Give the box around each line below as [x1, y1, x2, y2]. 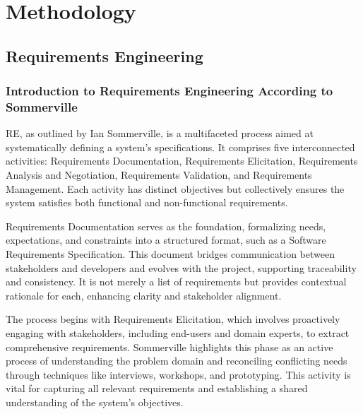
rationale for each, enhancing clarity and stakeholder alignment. [6, 288, 282, 302]
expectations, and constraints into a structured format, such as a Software [6, 232, 326, 247]
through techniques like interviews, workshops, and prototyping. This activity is [6, 367, 351, 382]
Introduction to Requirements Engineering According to [6, 82, 333, 100]
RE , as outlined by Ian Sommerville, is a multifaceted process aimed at [6, 126, 314, 141]
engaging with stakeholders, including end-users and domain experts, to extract [6, 326, 350, 341]
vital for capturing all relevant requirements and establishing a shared [6, 381, 308, 396]
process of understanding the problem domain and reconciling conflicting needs [6, 353, 347, 368]
